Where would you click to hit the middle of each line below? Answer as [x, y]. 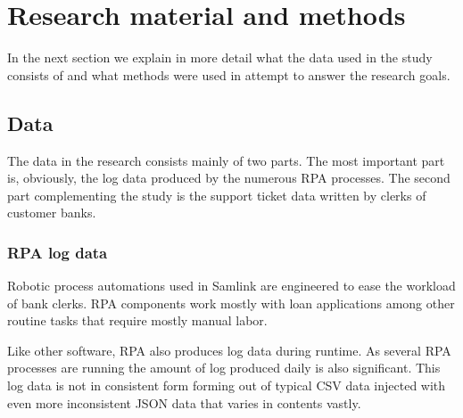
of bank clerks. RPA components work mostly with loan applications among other [231, 303]
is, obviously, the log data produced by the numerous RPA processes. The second [229, 178]
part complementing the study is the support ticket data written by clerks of [217, 195]
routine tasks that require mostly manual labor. [137, 320]
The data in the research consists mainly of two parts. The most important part [226, 160]
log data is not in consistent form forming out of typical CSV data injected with [227, 385]
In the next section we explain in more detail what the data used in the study [220, 57]
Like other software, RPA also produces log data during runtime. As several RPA [229, 350]
